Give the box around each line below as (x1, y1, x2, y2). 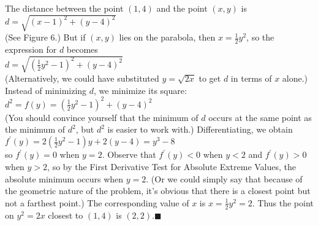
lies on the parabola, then (119, 31, 216, 44)
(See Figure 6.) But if (5, 31, 86, 44)
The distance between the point (5, 2, 124, 14)
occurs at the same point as (208, 111, 312, 123)
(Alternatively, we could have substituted (5, 72, 159, 85)
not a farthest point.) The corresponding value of (5, 196, 189, 209)
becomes (66, 42, 98, 55)
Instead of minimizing (5, 84, 87, 96)
